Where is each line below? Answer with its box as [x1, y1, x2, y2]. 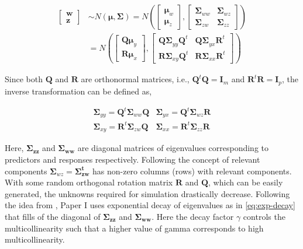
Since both [5, 73, 43, 85]
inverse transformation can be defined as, [5, 85, 152, 97]
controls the [243, 211, 285, 223]
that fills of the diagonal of [5, 211, 101, 223]
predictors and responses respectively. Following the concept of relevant [5, 153, 260, 166]
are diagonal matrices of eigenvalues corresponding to [77, 142, 269, 154]
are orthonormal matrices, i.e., [81, 73, 190, 85]
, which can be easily [208, 176, 283, 188]
